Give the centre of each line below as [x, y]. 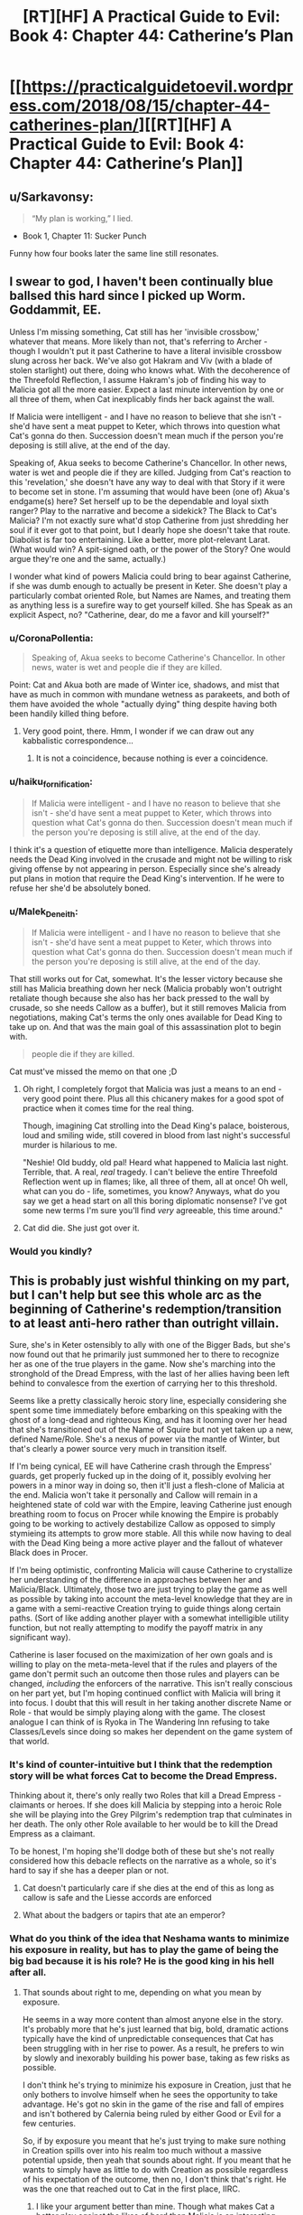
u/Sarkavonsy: [51, 196]
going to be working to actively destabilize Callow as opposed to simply [142, 1523]
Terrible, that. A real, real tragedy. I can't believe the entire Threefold [150, 1173]
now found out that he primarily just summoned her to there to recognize [144, 1354]
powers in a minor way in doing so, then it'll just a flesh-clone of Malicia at [147, 1485]
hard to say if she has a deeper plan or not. [89, 1871]
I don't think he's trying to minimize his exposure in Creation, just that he [156, 2085]
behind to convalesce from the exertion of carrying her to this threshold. [143, 1383]
